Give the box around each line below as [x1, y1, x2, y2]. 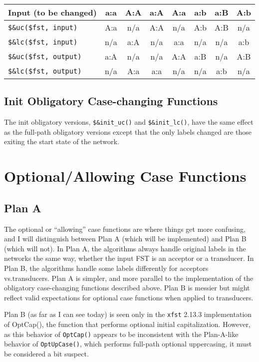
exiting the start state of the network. [4, 136, 119, 147]
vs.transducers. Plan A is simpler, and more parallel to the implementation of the [4, 272, 254, 283]
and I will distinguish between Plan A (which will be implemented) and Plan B [4, 233, 247, 244]
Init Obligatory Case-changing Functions [4, 93, 218, 109]
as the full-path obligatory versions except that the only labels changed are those [4, 126, 252, 137]
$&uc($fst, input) [8, 23, 78, 32]
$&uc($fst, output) [8, 52, 82, 61]
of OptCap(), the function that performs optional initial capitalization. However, [4, 319, 251, 329]
